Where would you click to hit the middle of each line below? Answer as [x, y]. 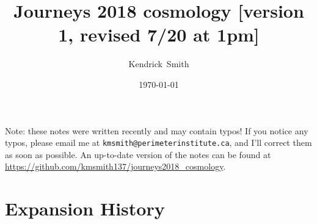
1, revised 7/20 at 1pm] [159, 34]
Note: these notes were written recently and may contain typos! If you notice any [157, 130]
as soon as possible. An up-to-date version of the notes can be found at [138, 154]
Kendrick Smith [159, 64]
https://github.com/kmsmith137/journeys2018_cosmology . [115, 166]
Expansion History [85, 208]
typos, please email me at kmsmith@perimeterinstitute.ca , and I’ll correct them [158, 143]
